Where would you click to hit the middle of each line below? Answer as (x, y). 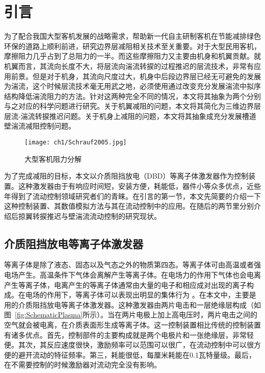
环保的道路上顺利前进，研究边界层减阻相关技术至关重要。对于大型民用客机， (132, 46)
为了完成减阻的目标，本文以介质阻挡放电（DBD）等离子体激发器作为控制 (126, 176)
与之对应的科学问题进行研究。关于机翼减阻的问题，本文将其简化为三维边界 (129, 106)
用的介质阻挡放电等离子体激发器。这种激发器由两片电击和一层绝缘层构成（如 (132, 304)
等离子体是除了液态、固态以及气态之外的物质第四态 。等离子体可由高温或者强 (132, 265)
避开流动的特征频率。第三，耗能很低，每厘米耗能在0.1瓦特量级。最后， (137, 354)
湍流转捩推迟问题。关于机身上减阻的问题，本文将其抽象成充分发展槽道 (138, 116)
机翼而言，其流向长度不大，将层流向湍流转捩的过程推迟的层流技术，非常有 (129, 66)
